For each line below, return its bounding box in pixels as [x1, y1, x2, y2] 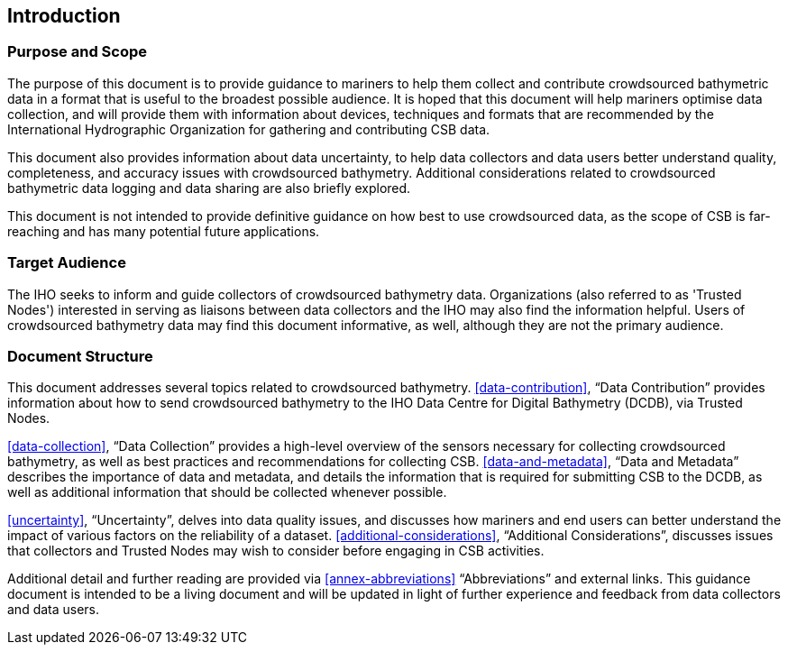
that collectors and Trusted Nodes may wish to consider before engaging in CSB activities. [7, 543, 545, 559]
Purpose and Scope [7, 42, 147, 61]
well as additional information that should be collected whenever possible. [7, 484, 447, 500]
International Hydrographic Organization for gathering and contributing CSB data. [7, 121, 490, 137]
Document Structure [7, 346, 153, 365]
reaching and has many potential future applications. [7, 223, 320, 239]
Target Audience [7, 253, 126, 272]
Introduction [7, 5, 121, 27]
